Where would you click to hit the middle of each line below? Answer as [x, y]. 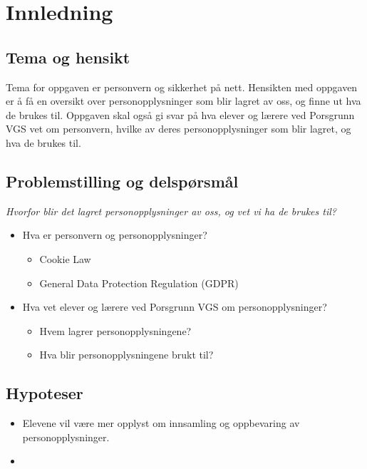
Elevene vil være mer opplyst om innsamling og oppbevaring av [161, 423]
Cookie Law [65, 258]
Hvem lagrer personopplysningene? [115, 330]
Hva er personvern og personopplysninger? [115, 235]
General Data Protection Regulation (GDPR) [139, 283]
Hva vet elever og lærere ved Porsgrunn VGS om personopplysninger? [175, 307]
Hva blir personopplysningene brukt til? [126, 355]
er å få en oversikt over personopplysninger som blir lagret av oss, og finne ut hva [183, 101]
